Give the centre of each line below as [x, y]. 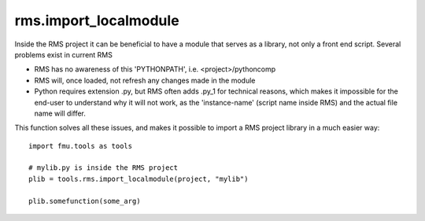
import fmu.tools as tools [81, 146]
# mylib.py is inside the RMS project [103, 168]
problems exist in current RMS [64, 54]
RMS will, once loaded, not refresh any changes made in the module [145, 80]
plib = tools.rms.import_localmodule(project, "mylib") [139, 179]
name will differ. [60, 113]
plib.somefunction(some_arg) [85, 201]
